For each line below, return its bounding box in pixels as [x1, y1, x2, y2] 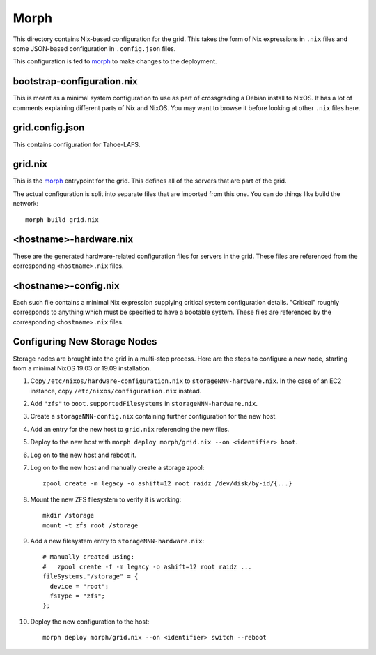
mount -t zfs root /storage [42, 521, 139, 529]
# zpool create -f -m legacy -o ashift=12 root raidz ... [42, 562, 252, 571]
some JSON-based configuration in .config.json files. [13, 44, 176, 52]
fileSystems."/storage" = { [42, 573, 139, 580]
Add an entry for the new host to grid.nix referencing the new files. [30, 425, 230, 433]
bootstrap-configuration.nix [13, 75, 139, 87]
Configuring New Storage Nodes [13, 336, 157, 348]
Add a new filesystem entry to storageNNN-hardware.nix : [30, 536, 205, 545]
